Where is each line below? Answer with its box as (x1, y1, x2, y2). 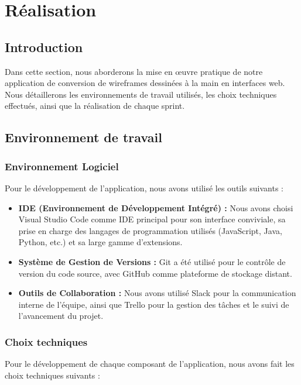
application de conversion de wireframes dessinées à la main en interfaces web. (5, 77, 285, 89)
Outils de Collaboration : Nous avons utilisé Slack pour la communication (18, 287, 296, 299)
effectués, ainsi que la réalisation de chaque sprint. (5, 99, 185, 112)
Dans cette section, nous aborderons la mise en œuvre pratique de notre (5, 65, 263, 77)
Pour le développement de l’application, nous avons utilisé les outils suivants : (5, 181, 283, 194)
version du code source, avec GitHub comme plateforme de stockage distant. (18, 267, 292, 279)
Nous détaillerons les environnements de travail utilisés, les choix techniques (5, 88, 277, 100)
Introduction (5, 37, 83, 56)
